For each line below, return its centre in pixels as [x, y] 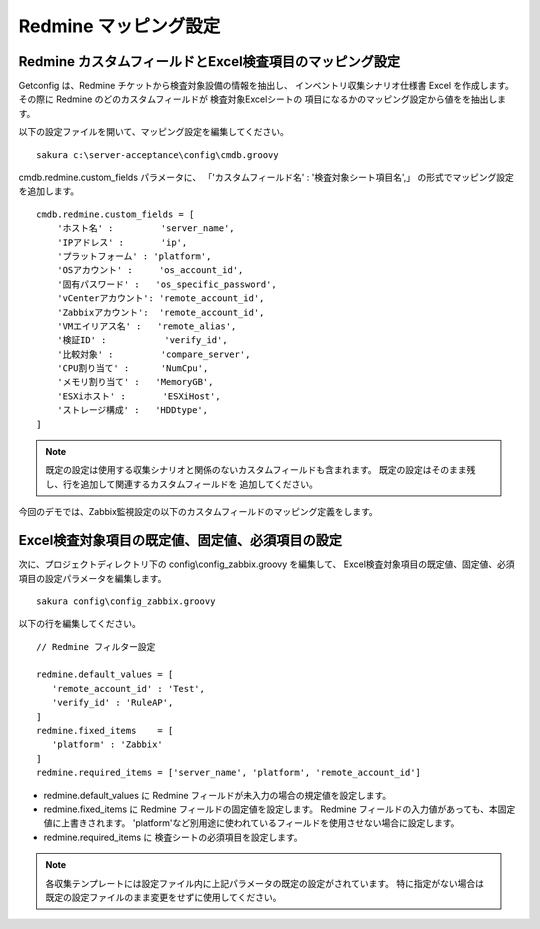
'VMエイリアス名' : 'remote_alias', [146, 326]
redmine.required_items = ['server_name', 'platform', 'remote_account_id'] [229, 773]
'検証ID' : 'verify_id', [142, 340]
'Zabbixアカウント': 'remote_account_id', [160, 312]
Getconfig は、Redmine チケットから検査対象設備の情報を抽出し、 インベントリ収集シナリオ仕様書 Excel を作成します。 [266, 86]
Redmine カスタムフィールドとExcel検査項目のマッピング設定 [209, 61]
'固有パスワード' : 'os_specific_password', [166, 284]
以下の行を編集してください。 [80, 624]
